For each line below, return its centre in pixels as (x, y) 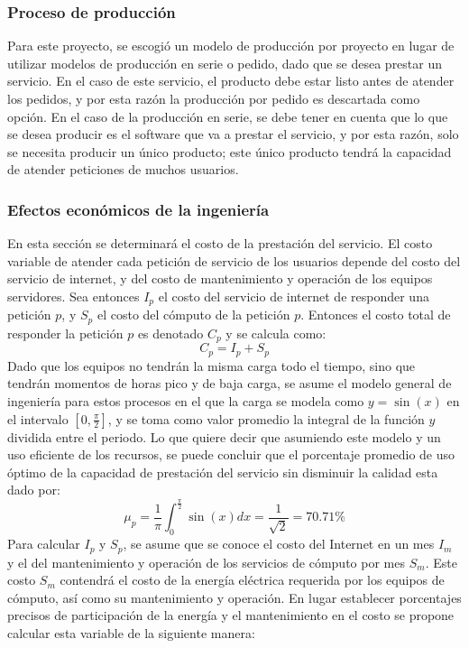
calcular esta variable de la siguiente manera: (131, 632)
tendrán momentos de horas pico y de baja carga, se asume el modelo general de (230, 383)
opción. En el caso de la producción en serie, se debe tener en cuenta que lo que (228, 116)
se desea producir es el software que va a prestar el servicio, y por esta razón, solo (233, 134)
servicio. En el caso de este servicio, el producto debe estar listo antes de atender (231, 81)
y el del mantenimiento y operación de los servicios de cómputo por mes (206, 562)
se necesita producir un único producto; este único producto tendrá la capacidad (230, 151)
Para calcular (44, 544)
